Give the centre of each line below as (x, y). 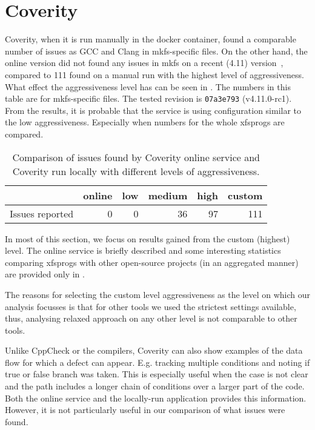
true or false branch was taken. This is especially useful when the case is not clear (157, 374)
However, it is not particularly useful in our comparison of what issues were (145, 410)
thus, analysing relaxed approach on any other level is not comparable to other (151, 318)
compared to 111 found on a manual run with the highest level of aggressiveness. (154, 74)
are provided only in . (45, 274)
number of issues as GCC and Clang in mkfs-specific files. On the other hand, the (156, 51)
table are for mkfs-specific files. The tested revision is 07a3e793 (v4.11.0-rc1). (148, 98)
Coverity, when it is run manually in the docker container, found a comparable (151, 39)
